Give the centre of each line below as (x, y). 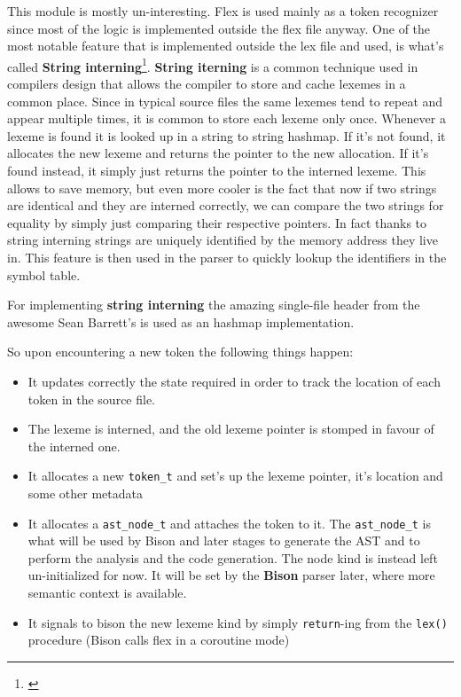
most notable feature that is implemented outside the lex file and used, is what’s (226, 46)
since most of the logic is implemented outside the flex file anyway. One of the (219, 28)
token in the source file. (92, 399)
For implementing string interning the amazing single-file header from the (214, 305)
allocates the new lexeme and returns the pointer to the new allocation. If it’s (218, 153)
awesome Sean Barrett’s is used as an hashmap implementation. (181, 321)
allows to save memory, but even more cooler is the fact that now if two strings (222, 188)
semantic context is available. (107, 592)
